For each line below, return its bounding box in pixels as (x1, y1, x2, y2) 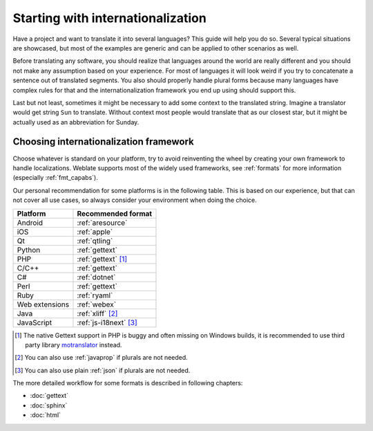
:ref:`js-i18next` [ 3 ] (77, 318, 137, 327)
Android (17, 218, 44, 228)
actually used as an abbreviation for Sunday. (12, 118, 140, 126)
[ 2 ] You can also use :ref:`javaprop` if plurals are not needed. (15, 354, 188, 362)
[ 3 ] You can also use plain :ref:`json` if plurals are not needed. (15, 366, 191, 374)
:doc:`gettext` (30, 392, 69, 400)
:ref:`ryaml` (77, 291, 113, 300)
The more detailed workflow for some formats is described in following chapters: (12, 379, 243, 387)
